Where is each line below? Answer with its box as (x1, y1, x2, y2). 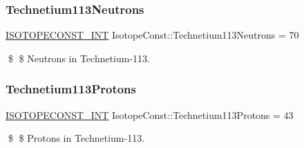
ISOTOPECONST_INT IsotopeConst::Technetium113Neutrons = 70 (6, 28, 299, 42)
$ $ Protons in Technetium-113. (8, 131, 145, 145)
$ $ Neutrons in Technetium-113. (8, 50, 151, 65)
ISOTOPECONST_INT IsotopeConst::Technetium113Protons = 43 (6, 107, 294, 122)
